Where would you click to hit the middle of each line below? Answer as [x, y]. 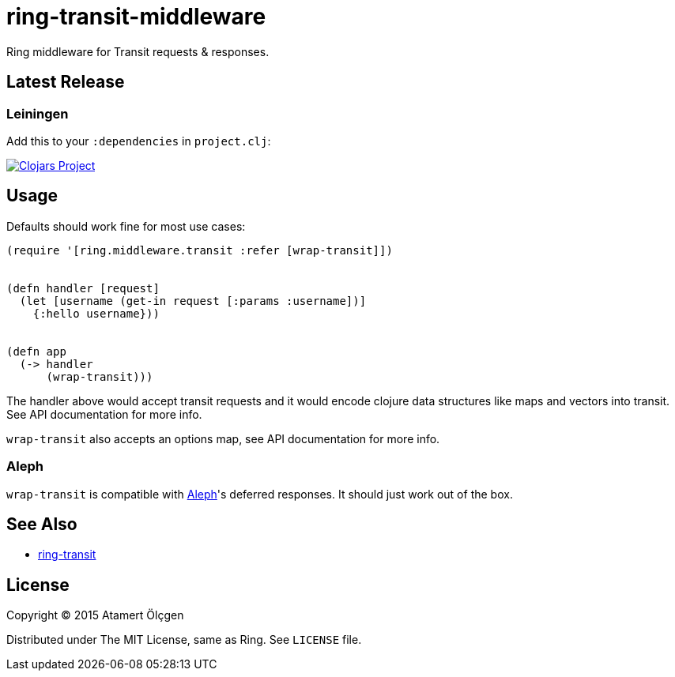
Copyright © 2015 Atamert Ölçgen [95, 615]
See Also [42, 524]
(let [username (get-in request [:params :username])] [193, 301]
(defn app [36, 351]
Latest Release [66, 82]
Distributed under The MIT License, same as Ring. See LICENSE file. [184, 640]
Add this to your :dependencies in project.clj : [139, 141]
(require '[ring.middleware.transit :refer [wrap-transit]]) [200, 250]
